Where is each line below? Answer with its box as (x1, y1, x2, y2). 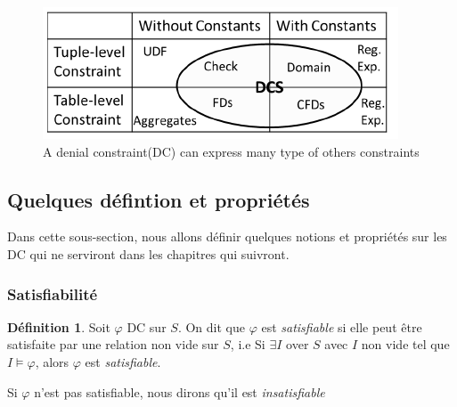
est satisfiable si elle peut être (261, 317, 422, 336)
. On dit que (177, 317, 245, 336)
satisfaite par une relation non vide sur (7, 335, 219, 354)
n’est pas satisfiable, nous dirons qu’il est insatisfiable (34, 382, 325, 401)
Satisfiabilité (7, 282, 98, 305)
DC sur (126, 317, 167, 336)
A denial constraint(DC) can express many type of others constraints (43, 142, 420, 160)
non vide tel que (361, 335, 450, 354)
